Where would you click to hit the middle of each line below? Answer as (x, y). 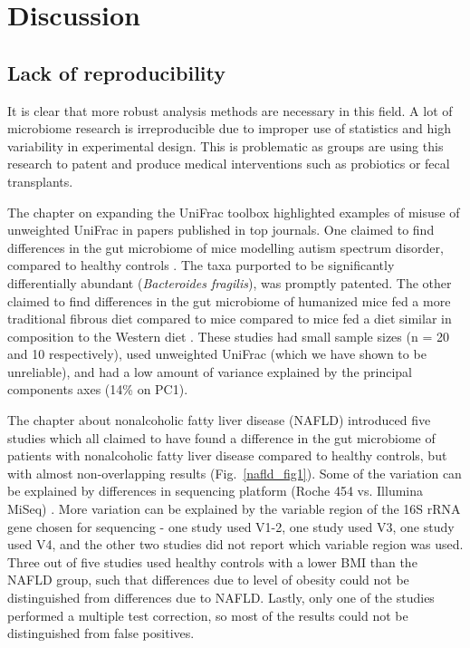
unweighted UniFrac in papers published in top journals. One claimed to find (221, 230)
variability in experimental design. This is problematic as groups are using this (225, 145)
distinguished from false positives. (101, 633)
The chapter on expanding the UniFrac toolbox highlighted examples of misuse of (234, 212)
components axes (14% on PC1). (98, 389)
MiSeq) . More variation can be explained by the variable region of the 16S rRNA (234, 509)
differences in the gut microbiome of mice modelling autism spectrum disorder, (225, 247)
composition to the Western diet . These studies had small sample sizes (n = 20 (228, 336)
